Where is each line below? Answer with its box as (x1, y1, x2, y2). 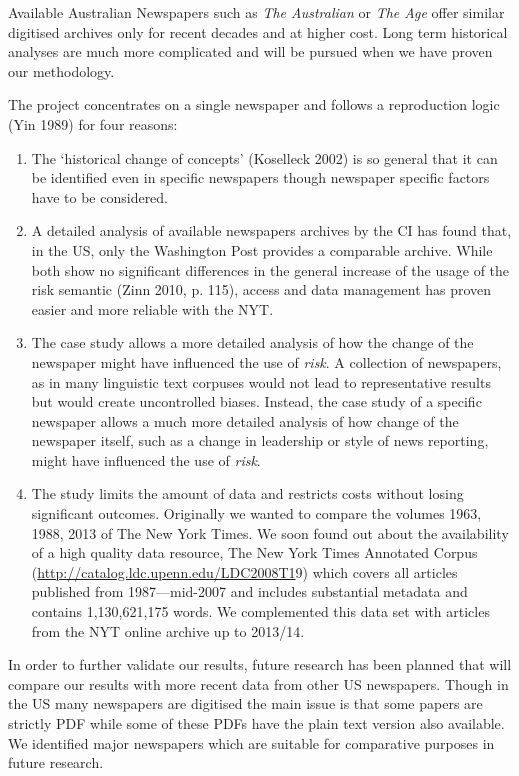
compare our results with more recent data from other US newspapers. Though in (8, 673, 509, 694)
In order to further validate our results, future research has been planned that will (8, 654, 512, 675)
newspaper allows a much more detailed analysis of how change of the (31, 410, 459, 431)
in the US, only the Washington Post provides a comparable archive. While (31, 239, 493, 260)
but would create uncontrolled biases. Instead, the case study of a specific (31, 391, 482, 412)
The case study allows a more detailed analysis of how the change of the (31, 332, 474, 353)
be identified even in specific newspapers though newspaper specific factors (31, 167, 490, 188)
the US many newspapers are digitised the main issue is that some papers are (8, 693, 483, 714)
